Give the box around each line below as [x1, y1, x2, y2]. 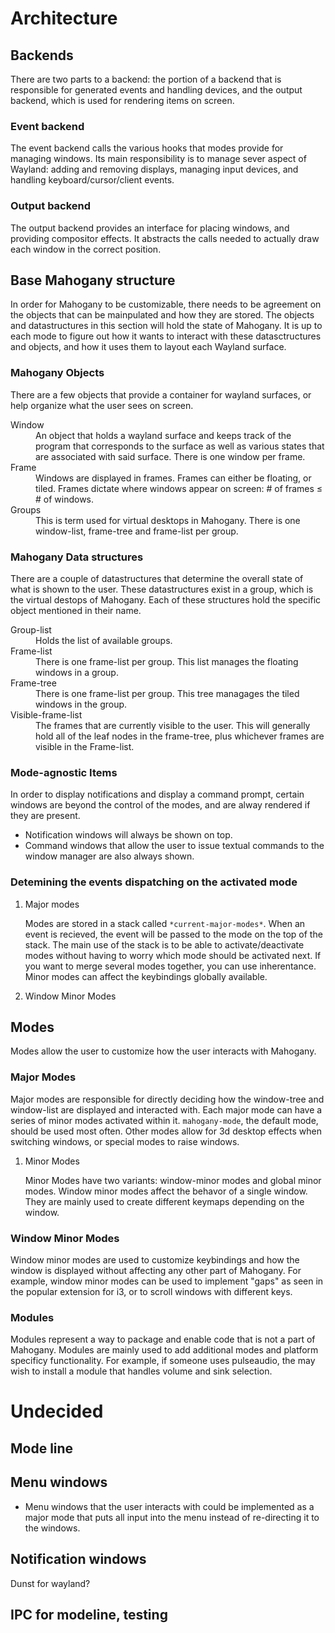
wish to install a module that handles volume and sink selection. [10, 1365, 273, 1377]
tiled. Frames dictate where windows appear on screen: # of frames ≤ [35, 482, 323, 494]
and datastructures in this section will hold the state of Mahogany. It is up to [10, 320, 323, 332]
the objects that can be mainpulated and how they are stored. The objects [10, 309, 315, 321]
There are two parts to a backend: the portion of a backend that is [10, 73, 282, 85]
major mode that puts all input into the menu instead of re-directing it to [24, 1511, 320, 1523]
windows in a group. [35, 667, 119, 678]
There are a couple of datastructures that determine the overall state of [10, 573, 304, 584]
